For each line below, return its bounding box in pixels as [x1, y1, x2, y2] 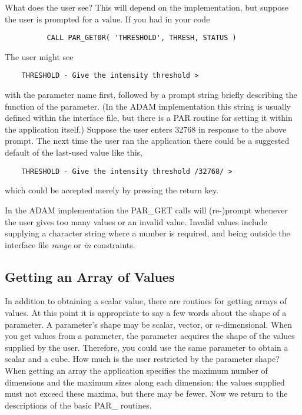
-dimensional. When [220, 318, 293, 330]
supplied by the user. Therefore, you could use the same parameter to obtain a [5, 341, 288, 353]
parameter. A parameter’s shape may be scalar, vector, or [5, 318, 213, 330]
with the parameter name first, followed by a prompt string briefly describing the [5, 88, 297, 101]
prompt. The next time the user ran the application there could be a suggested [5, 134, 290, 147]
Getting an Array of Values [5, 267, 175, 285]
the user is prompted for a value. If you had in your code [5, 12, 210, 25]
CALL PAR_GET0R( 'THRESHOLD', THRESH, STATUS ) [47, 34, 237, 42]
